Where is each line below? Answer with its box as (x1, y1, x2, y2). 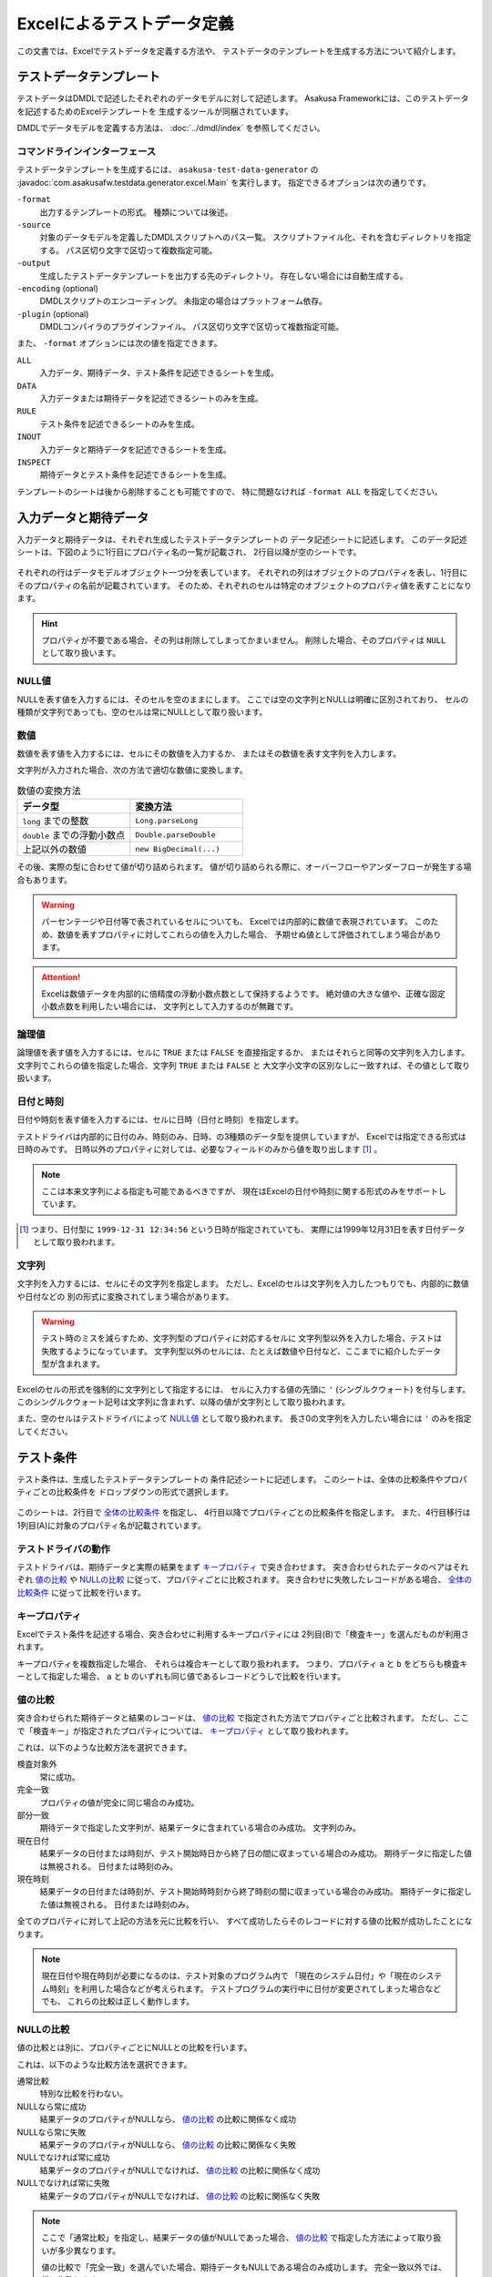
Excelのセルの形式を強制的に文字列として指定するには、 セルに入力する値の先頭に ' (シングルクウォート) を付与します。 (16, 1384, 471, 1394)
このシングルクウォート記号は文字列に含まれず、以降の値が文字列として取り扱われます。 (16, 1396, 351, 1407)
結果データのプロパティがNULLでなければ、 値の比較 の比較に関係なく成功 (39, 2164, 321, 2176)
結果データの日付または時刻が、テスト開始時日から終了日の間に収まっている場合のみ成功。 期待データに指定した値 (39, 1848, 473, 1859)
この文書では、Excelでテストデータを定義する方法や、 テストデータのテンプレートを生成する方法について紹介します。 (16, 46, 461, 56)
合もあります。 (16, 874, 73, 885)
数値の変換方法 (16, 784, 82, 797)
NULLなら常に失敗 (16, 2127, 87, 2138)
